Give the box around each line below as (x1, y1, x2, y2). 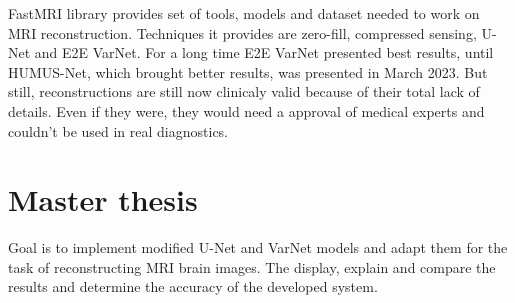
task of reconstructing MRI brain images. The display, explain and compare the (8, 256, 496, 277)
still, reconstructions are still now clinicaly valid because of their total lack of (8, 81, 480, 102)
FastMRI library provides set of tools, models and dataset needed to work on (8, 3, 480, 23)
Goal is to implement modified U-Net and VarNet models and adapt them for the (8, 237, 508, 258)
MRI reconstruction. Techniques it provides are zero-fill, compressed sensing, (8, 22, 477, 43)
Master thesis (8, 179, 198, 220)
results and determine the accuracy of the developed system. (8, 276, 378, 297)
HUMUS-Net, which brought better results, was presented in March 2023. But (8, 61, 488, 82)
